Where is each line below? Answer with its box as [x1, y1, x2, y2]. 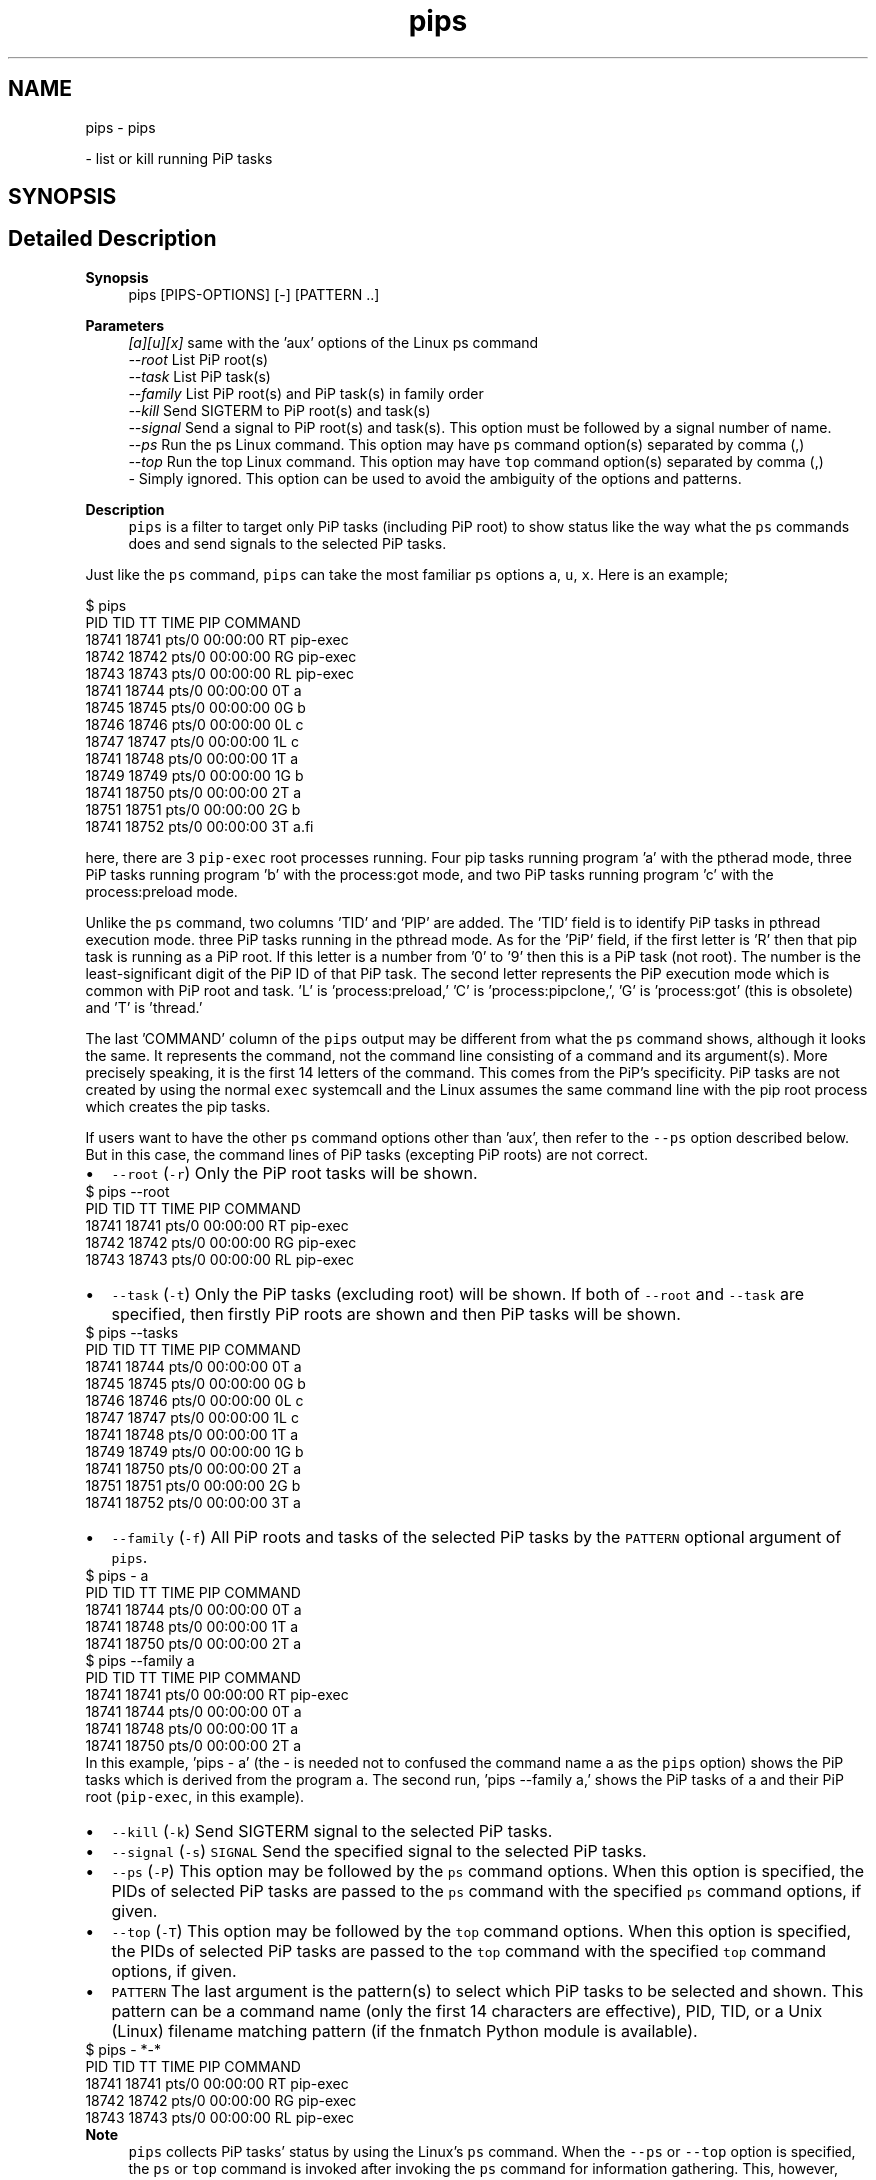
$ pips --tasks [85, 1323, 179, 1341]
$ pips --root [85, 1182, 170, 1200]
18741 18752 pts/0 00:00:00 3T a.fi [85, 817, 314, 835]
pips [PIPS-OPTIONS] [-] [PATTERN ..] [128, 285, 380, 303]
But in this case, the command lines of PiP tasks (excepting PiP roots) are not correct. [85, 1145, 649, 1163]
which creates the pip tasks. [85, 1097, 271, 1115]
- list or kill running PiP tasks [85, 149, 273, 167]
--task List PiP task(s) [128, 367, 271, 385]
